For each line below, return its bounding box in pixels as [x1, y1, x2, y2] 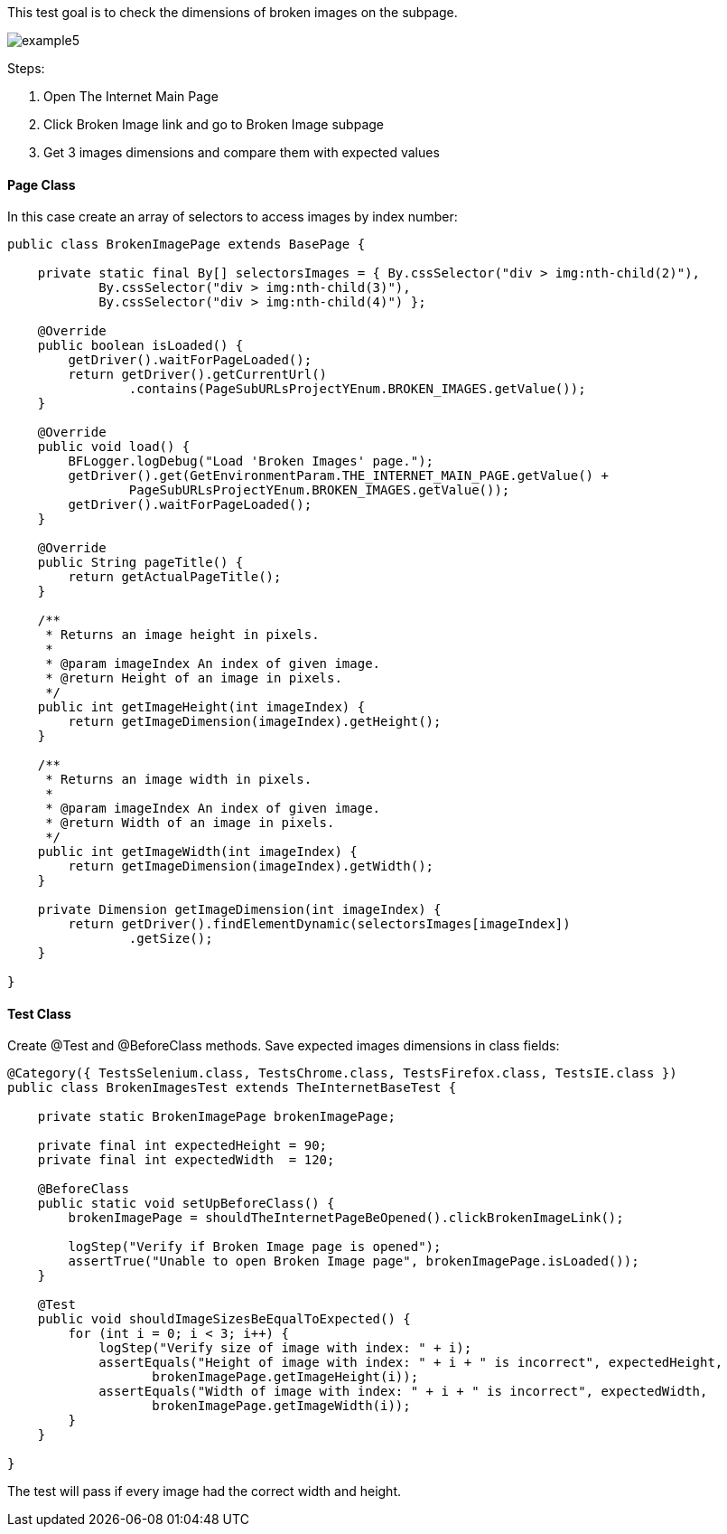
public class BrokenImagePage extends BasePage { [7, 237, 366, 252]
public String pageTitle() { [37, 555, 244, 570]
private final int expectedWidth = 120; [37, 1153, 335, 1168]
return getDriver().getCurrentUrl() [68, 367, 328, 382]
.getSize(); [128, 931, 213, 946]
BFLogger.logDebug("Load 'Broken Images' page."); [68, 454, 434, 469]
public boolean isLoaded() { [37, 338, 244, 353]
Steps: [7, 61, 45, 76]
